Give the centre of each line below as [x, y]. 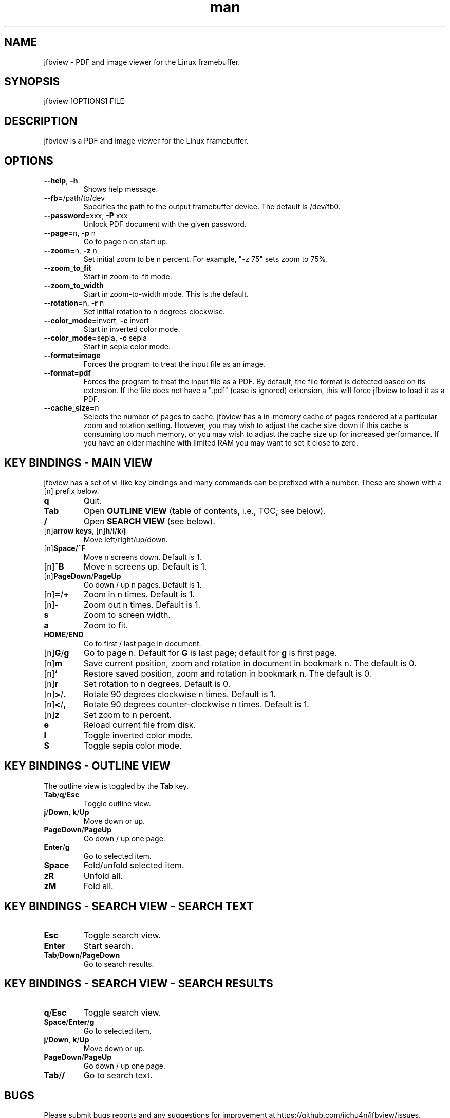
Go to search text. [118, 1075]
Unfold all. [103, 875]
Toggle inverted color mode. [138, 735]
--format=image [72, 356]
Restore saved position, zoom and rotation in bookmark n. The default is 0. [228, 673]
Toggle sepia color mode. [133, 745]
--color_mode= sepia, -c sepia [96, 338]
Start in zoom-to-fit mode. [128, 277]
